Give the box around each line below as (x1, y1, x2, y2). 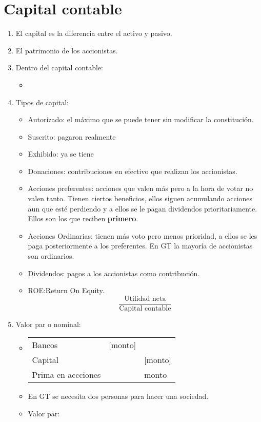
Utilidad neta (124, 295, 166, 302)
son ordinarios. (28, 251, 74, 261)
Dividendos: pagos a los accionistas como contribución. (28, 267, 200, 278)
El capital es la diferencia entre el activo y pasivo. (15, 28, 172, 39)
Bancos (32, 339, 58, 351)
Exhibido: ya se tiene (28, 148, 94, 159)
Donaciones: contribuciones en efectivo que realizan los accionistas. (28, 165, 237, 176)
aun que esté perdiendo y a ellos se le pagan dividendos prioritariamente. (28, 203, 257, 214)
